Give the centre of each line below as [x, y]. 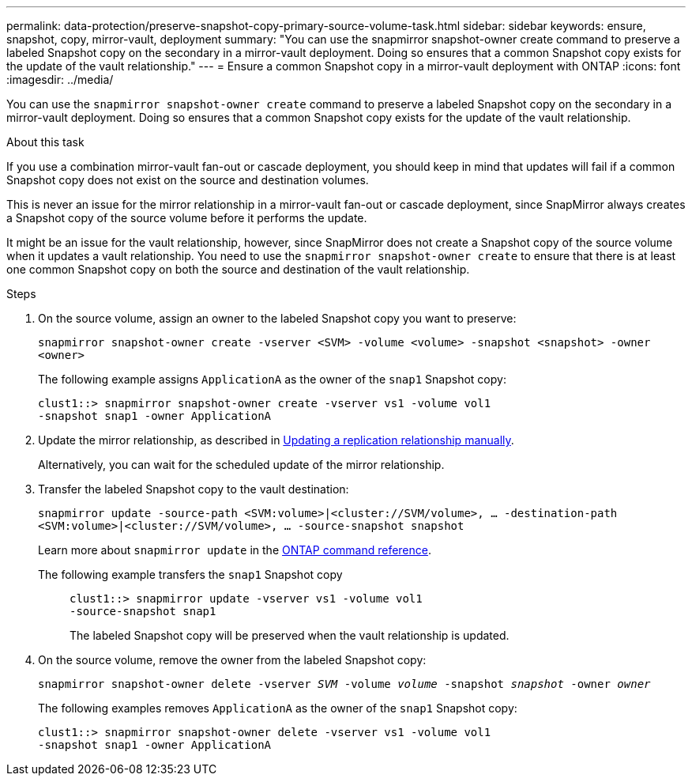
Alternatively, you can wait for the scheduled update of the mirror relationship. [241, 465]
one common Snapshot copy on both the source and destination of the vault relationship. [238, 269]
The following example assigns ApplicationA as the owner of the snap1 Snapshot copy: [272, 379]
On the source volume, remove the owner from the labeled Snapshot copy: [232, 660]
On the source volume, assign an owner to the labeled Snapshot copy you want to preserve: [277, 318]
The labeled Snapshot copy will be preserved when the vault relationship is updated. [290, 635]
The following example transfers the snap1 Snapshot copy [190, 574]
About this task [45, 142]
